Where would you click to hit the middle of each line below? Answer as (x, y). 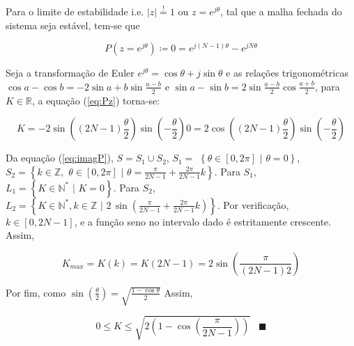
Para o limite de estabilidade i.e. (75, 11)
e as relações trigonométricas (287, 73)
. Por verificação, (253, 204)
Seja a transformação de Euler (70, 73)
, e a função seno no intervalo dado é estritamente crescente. (203, 221)
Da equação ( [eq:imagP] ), (60, 158)
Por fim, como (36, 292)
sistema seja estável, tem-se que (73, 25)
